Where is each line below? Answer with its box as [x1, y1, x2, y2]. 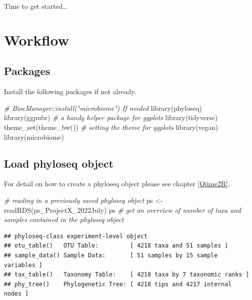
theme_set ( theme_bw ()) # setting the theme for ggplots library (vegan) [4, 122, 218, 132]
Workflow [4, 29, 69, 50]
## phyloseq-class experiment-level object [4, 232, 148, 240]
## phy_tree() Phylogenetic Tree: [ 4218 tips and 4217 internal [4, 280, 232, 288]
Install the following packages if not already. [4, 86, 137, 97]
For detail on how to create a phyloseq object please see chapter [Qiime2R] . [4, 178, 230, 189]
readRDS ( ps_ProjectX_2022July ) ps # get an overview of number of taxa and [4, 204, 241, 215]
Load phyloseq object [4, 155, 114, 171]
